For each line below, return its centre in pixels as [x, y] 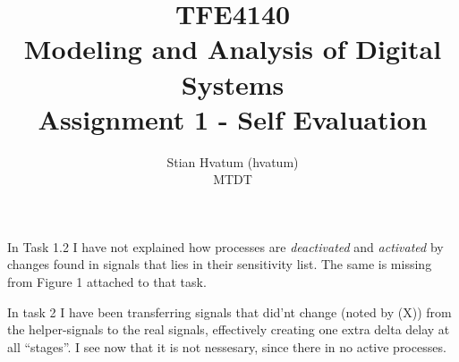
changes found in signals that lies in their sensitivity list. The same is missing [220, 264]
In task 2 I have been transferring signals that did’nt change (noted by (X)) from [229, 311]
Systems [233, 84]
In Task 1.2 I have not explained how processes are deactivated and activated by [225, 246]
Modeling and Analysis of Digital [233, 49]
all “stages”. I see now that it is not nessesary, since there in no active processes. [227, 346]
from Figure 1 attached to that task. [107, 282]
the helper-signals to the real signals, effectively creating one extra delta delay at [229, 329]
